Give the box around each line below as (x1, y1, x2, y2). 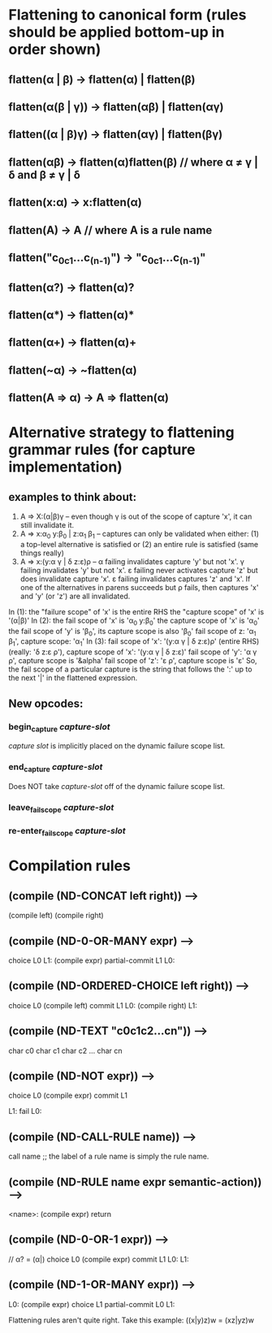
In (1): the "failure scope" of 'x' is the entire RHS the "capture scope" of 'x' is (8, 606, 265, 616)
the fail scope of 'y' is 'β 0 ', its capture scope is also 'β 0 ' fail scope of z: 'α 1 (8, 626, 257, 638)
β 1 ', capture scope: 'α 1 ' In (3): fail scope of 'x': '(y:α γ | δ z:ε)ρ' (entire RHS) (8, 636, 260, 649)
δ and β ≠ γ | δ (8, 168, 81, 182)
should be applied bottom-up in (8, 23, 225, 41)
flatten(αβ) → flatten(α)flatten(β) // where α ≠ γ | (8, 155, 258, 169)
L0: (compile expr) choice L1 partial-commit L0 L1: (8, 1299, 175, 1309)
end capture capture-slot (8, 761, 103, 774)
